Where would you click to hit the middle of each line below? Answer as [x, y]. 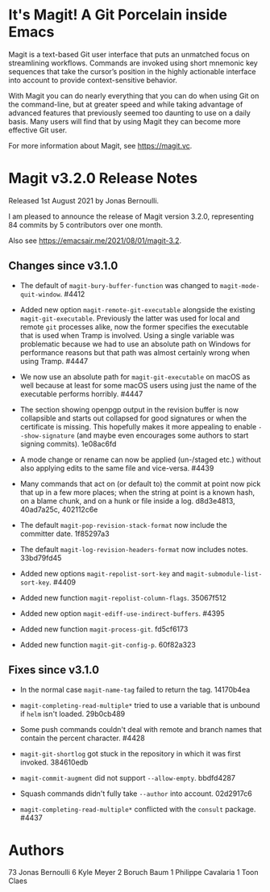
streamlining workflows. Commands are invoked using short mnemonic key [133, 63]
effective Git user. [38, 130]
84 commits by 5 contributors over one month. [86, 224]
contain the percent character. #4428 [82, 738]
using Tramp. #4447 [54, 361]
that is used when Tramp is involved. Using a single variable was [127, 335]
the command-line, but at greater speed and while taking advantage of [126, 104]
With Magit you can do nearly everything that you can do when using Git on [134, 95]
